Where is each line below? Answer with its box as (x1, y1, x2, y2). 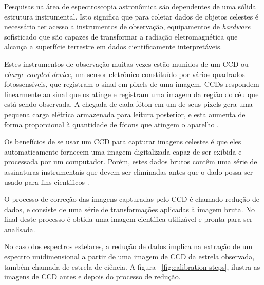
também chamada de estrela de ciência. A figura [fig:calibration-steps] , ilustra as (4, 261, 260, 272)
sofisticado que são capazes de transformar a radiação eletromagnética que (4, 31, 238, 42)
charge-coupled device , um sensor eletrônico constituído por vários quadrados (4, 68, 245, 79)
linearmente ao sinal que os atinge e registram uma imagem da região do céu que (4, 88, 259, 99)
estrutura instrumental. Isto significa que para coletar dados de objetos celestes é (4, 11, 259, 22)
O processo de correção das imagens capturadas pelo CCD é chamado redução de (4, 194, 259, 204)
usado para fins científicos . (4, 176, 89, 187)
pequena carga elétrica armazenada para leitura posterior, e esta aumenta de (4, 108, 246, 119)
